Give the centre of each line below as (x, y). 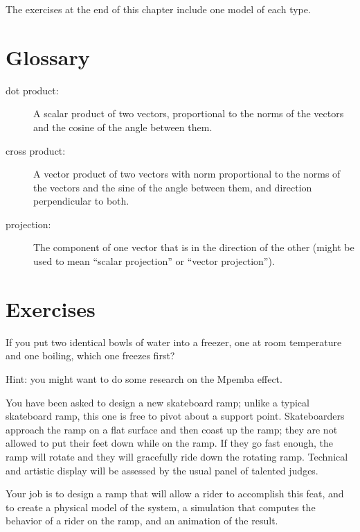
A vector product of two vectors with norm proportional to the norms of (187, 174)
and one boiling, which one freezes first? (90, 355)
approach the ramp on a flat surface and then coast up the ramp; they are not (172, 429)
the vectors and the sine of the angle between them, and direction (173, 187)
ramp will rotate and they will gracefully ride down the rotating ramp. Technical (177, 456)
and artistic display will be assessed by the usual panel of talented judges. (162, 470)
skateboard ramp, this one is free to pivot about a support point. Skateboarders (175, 416)
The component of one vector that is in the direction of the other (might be (194, 247)
